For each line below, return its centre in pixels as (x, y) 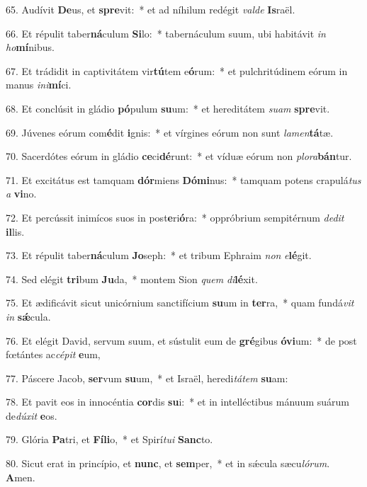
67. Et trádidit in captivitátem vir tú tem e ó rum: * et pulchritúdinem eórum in (177, 70)
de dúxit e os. (32, 415)
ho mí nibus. (30, 47)
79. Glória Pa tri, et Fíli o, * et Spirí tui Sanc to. (109, 439)
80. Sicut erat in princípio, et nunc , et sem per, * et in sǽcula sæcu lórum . (168, 463)
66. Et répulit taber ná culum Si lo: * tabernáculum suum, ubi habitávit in (166, 33)
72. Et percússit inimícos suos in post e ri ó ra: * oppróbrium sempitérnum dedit (175, 217)
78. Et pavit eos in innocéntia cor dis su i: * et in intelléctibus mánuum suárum (177, 402)
